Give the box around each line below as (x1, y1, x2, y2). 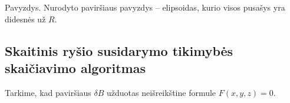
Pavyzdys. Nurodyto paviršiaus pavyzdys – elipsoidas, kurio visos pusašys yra (5, 1, 285, 13)
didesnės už (5, 12, 46, 25)
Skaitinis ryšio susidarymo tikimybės (5, 41, 233, 59)
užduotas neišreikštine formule (107, 86, 216, 98)
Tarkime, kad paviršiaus (5, 86, 91, 98)
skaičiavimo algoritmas (5, 58, 146, 77)
